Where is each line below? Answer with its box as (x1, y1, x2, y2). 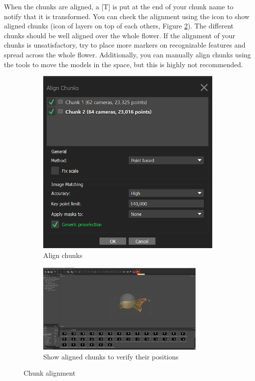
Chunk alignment (24, 368, 76, 378)
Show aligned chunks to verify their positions (43, 351, 179, 361)
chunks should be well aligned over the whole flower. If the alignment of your (4, 30, 235, 40)
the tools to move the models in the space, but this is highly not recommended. (4, 59, 243, 69)
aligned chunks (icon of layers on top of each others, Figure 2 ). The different (4, 21, 234, 31)
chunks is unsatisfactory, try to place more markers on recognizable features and (4, 40, 246, 50)
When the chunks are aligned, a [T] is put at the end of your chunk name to (4, 1, 233, 11)
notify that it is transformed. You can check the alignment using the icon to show (4, 11, 250, 21)
